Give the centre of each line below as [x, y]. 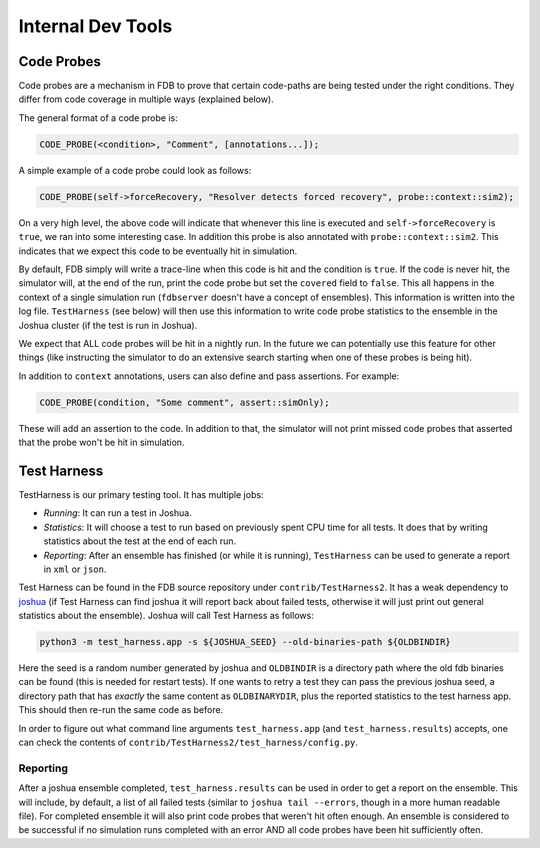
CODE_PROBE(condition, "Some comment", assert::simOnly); [184, 402]
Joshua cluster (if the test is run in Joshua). [108, 325]
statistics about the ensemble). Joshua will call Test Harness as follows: [166, 616]
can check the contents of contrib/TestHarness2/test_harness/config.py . [188, 742]
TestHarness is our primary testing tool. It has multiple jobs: [141, 494]
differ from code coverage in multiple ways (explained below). [146, 99]
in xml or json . [75, 569]
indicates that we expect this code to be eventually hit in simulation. [158, 251]
